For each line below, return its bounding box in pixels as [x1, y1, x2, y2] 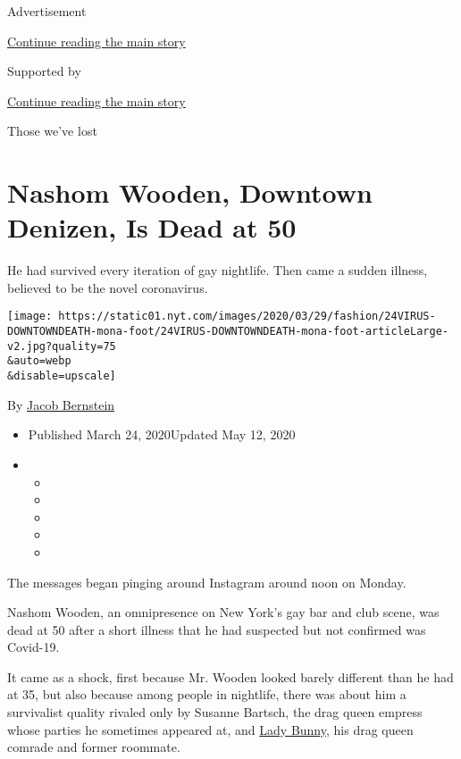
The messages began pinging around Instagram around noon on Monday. [7, 572, 407, 591]
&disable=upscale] [7, 370, 116, 383]
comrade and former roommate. [7, 738, 180, 756]
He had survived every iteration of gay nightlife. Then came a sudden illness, [7, 261, 428, 279]
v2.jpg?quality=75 [7, 339, 116, 353]
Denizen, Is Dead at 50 [7, 209, 297, 246]
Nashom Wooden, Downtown [7, 174, 373, 211]
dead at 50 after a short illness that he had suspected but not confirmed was [7, 620, 426, 638]
